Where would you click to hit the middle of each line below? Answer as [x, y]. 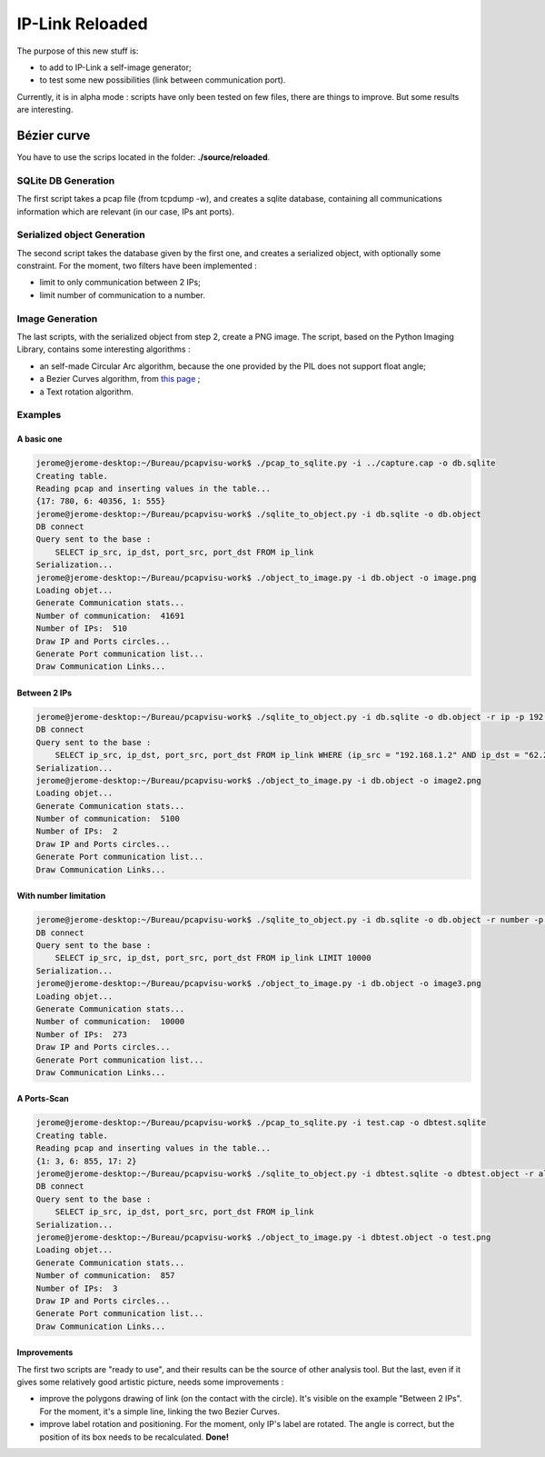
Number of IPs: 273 [81, 1034]
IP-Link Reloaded [83, 24]
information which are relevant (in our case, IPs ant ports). [126, 211]
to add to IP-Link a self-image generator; [116, 67]
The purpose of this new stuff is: [78, 51]
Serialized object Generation [81, 235]
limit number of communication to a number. [123, 294]
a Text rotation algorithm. [86, 392]
